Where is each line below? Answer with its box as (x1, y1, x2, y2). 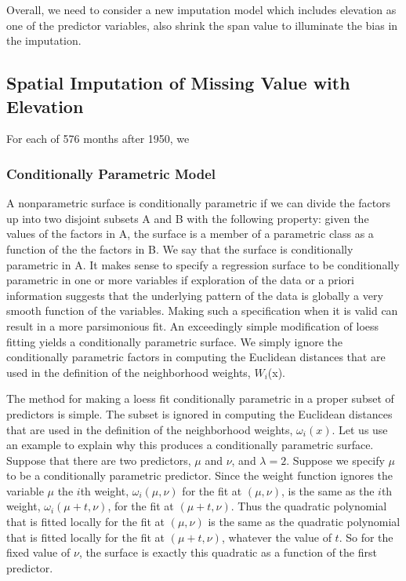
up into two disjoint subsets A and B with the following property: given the (6, 210, 369, 226)
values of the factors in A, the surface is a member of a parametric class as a (6, 225, 374, 242)
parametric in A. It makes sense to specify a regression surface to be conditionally (6, 256, 400, 272)
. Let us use (332, 421, 388, 437)
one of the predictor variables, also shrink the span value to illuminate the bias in (6, 16, 398, 33)
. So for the (339, 528, 393, 545)
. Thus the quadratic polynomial (230, 498, 387, 514)
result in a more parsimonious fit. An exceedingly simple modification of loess (6, 317, 379, 334)
